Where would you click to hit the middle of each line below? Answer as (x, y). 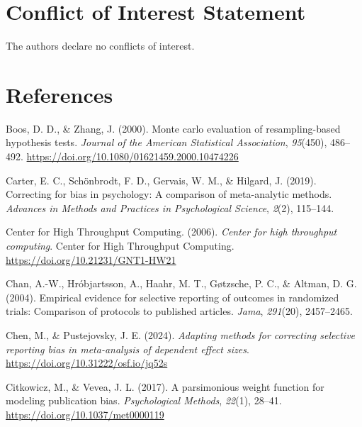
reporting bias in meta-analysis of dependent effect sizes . (128, 349)
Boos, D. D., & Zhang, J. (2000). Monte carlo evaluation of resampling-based (173, 128)
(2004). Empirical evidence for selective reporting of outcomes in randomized (172, 297)
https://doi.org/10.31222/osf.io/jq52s (87, 363)
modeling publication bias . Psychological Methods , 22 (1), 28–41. (144, 400)
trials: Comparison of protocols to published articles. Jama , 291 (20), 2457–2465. (179, 311)
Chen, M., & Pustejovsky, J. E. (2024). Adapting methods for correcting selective (181, 334)
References (60, 94)
